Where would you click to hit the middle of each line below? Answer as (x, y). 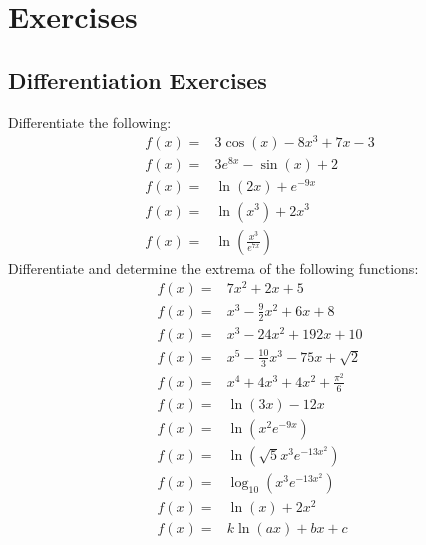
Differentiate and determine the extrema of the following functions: (213, 267)
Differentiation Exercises (137, 79)
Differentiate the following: (90, 121)
